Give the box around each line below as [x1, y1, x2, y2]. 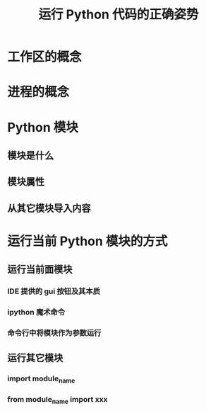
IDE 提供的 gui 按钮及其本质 [7, 286, 101, 296]
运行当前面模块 [7, 264, 73, 276]
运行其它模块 [7, 352, 63, 364]
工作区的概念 [7, 49, 83, 65]
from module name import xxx [7, 394, 108, 405]
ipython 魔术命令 [7, 308, 66, 317]
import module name [7, 373, 75, 385]
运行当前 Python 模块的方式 [7, 233, 168, 249]
